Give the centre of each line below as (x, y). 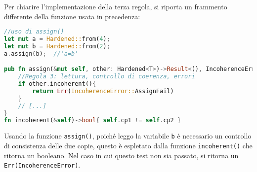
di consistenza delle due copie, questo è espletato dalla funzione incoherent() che (128, 145)
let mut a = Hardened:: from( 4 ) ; (57, 39)
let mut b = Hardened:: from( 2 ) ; (57, 46)
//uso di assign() (34, 32)
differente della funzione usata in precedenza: (72, 16)
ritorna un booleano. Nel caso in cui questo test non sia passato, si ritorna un (121, 155)
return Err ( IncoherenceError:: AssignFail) (103, 91)
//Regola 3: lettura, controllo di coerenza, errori (107, 77)
